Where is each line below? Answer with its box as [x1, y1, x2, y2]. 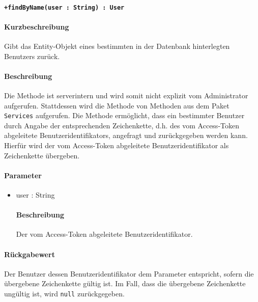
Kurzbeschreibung [4, 21, 69, 32]
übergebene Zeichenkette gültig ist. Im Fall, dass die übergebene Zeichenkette [4, 278, 246, 289]
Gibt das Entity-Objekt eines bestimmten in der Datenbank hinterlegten [4, 41, 230, 51]
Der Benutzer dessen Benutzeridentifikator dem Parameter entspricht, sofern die [4, 268, 254, 279]
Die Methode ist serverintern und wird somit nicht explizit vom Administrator [4, 90, 248, 101]
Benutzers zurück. [4, 50, 60, 61]
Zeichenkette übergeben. [4, 150, 80, 160]
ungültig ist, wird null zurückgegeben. [4, 288, 125, 299]
